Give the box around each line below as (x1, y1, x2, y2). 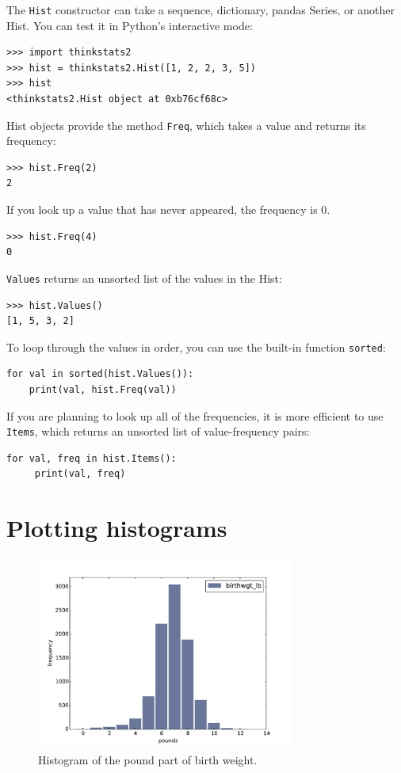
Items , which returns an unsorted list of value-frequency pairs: (6, 423, 310, 440)
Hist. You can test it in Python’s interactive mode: (6, 17, 253, 33)
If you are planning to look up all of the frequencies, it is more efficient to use (6, 407, 384, 424)
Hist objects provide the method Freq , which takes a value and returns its (6, 116, 366, 133)
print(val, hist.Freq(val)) (29, 383, 177, 395)
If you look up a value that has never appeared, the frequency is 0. (6, 201, 330, 218)
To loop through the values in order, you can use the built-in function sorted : (6, 338, 386, 355)
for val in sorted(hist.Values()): (6, 368, 194, 380)
